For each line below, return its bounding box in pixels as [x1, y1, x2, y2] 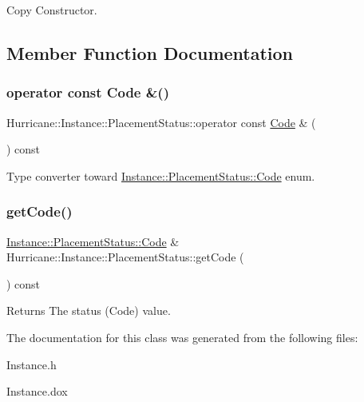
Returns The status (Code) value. [6, 302, 171, 319]
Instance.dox [6, 383, 68, 400]
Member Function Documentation [6, 40, 294, 65]
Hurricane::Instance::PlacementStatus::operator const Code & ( [6, 113, 316, 130]
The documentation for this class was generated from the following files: [6, 328, 358, 345]
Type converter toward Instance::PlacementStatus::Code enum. [6, 167, 315, 184]
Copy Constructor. [6, 2, 97, 18]
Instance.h [6, 356, 57, 372]
